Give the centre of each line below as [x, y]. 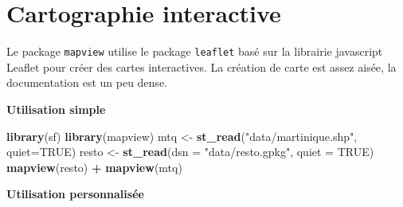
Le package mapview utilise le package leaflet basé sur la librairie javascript [195, 51]
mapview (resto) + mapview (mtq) [94, 167]
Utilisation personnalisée [75, 194]
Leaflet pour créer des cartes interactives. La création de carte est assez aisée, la [201, 66]
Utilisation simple [56, 109]
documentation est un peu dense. [87, 82]
